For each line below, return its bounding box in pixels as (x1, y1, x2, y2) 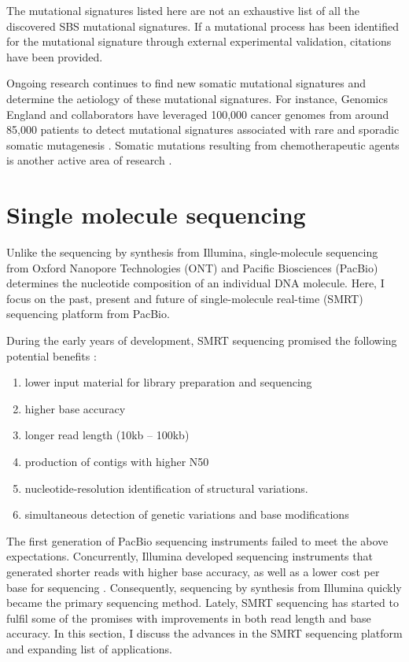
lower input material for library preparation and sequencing (24, 374, 312, 390)
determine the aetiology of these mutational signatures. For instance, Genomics (6, 90, 388, 106)
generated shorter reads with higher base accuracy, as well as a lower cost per (6, 563, 380, 579)
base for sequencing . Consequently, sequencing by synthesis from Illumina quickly (6, 579, 402, 595)
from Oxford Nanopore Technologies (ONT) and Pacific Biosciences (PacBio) (6, 259, 378, 276)
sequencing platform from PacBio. (6, 305, 170, 322)
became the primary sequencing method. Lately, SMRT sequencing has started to (6, 594, 399, 611)
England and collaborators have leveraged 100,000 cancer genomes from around (6, 105, 389, 122)
